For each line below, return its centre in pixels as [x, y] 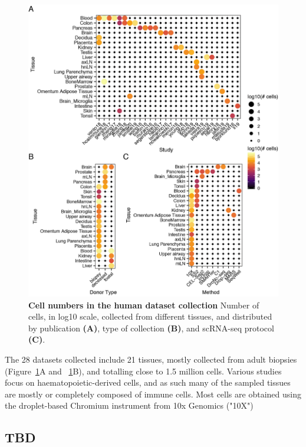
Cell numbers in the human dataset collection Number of [144, 305]
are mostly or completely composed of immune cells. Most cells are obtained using [153, 394]
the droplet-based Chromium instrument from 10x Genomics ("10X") [129, 405]
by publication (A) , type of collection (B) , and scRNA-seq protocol [151, 328]
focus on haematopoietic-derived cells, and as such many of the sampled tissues [148, 382]
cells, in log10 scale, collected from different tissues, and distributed [150, 316]
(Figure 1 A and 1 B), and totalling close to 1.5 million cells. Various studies [143, 371]
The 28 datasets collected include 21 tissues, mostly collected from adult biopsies [151, 359]
